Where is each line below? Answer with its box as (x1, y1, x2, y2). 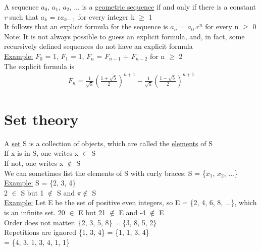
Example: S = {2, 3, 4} (4, 177, 76, 188)
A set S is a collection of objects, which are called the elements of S (4, 138, 213, 148)
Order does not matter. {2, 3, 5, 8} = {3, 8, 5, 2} (4, 217, 157, 227)
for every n (205, 21, 239, 32)
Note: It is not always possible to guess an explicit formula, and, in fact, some (4, 31, 245, 41)
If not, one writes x (4, 158, 64, 168)
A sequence (4, 2, 39, 12)
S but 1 (21, 187, 44, 198)
